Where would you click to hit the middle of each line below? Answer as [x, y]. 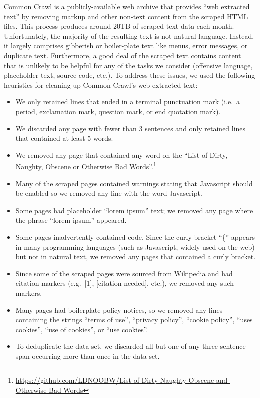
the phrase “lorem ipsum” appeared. [71, 220]
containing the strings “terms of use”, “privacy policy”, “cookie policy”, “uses [134, 320]
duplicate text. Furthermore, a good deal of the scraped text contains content [123, 55]
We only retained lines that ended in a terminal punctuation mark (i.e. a [128, 102]
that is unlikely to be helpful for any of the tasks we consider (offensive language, [128, 65]
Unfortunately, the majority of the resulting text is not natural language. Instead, [129, 35]
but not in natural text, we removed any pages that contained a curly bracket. [136, 256]
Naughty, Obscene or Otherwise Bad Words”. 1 [86, 166]
